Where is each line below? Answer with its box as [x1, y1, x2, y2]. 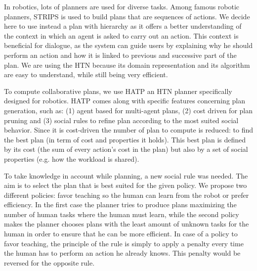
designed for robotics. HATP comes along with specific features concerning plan [4, 95, 246, 106]
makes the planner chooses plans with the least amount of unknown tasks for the [4, 219, 249, 229]
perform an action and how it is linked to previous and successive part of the [4, 49, 237, 60]
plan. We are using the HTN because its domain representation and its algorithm [4, 59, 250, 70]
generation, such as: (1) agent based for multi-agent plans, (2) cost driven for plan [4, 105, 253, 115]
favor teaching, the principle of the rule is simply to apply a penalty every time [4, 238, 244, 248]
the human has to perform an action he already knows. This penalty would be [4, 248, 241, 258]
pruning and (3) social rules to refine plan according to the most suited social [4, 115, 239, 125]
